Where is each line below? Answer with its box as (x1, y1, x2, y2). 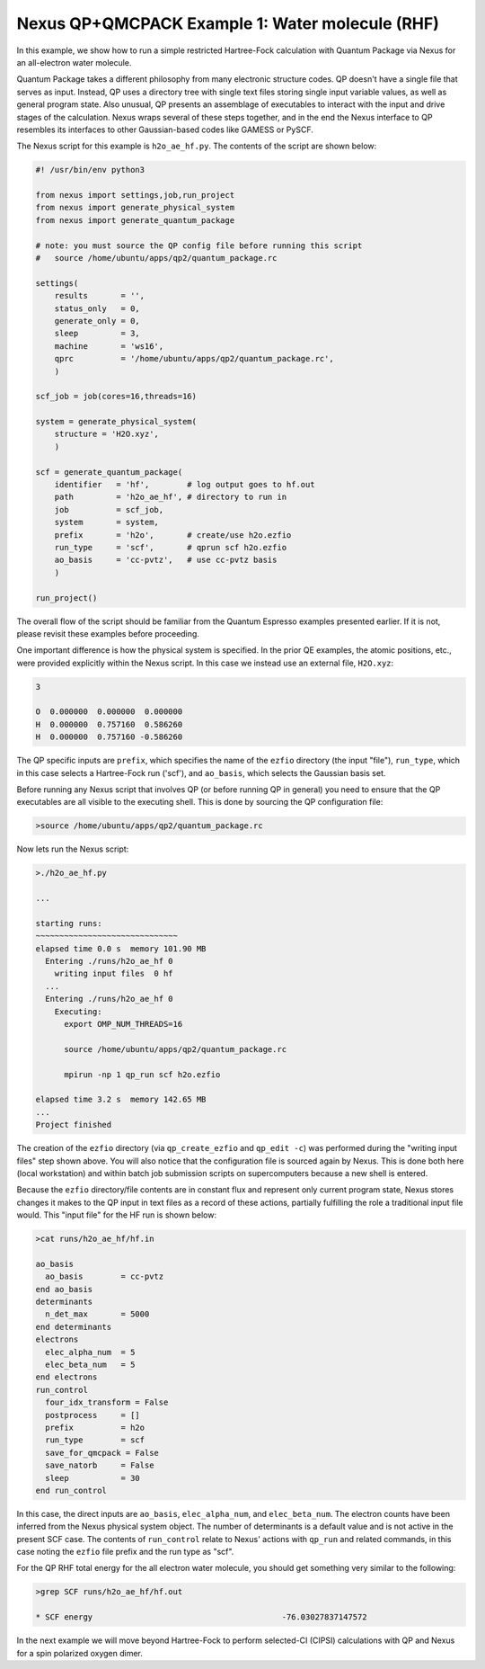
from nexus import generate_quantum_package (35, 215, 235, 225)
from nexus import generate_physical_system (35, 202, 235, 213)
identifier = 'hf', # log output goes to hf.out (54, 479, 315, 490)
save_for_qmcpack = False (45, 1448, 159, 1458)
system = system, (54, 517, 159, 528)
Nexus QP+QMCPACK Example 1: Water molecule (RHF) (16, 13, 439, 33)
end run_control (35, 1485, 108, 1495)
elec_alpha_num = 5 (45, 1347, 136, 1357)
